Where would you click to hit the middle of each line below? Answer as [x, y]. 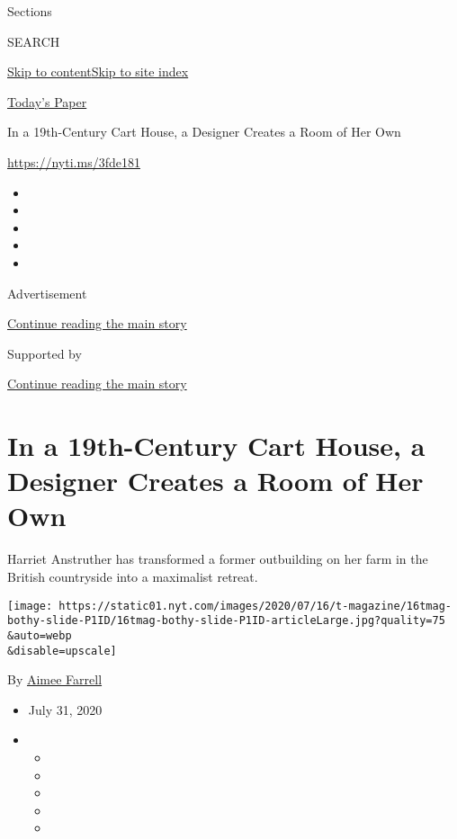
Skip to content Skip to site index [98, 71]
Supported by [45, 353]
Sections [30, 11]
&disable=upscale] [62, 651]
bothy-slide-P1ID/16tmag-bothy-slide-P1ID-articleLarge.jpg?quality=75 [226, 621]
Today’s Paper [47, 101]
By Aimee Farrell [55, 679]
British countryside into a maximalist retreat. [133, 576]
